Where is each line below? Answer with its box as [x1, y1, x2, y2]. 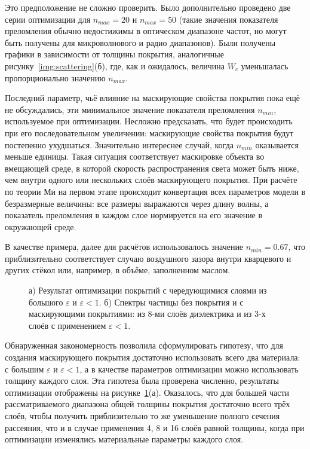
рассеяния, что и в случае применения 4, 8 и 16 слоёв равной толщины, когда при [5, 421, 305, 433]
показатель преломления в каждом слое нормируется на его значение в [5, 209, 263, 221]
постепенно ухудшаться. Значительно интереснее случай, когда [5, 138, 234, 151]
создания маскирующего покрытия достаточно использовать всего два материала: [5, 351, 300, 364]
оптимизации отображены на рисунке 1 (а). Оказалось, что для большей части [5, 386, 290, 398]
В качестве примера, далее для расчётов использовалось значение [5, 240, 244, 253]
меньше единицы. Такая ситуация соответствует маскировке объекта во [5, 150, 265, 163]
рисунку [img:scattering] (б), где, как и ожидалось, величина [5, 59, 225, 72]
